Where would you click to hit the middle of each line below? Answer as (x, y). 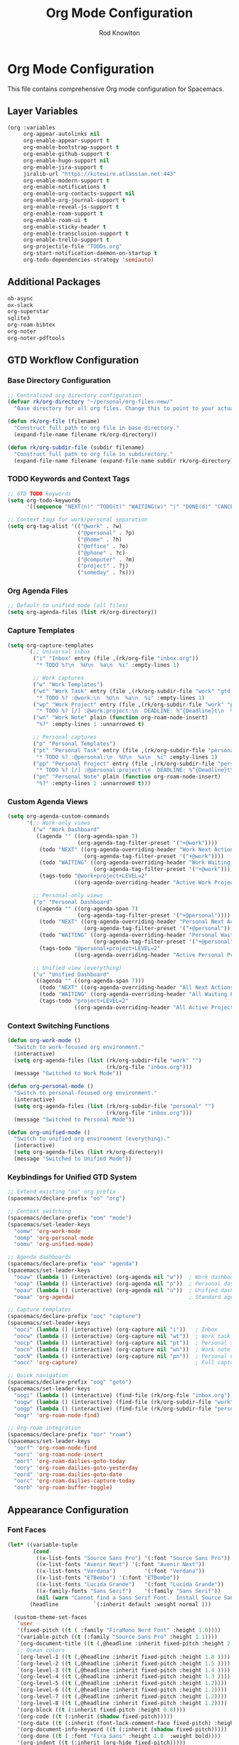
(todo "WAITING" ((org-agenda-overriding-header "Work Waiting (135, 863)
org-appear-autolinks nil (62, 134)
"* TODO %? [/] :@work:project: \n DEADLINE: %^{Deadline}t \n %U (136, 711)
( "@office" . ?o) (103, 546)
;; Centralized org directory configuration (74, 395)
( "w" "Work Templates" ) (68, 685)
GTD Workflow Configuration (73, 360)
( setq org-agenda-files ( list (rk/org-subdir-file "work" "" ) (108, 1060)
